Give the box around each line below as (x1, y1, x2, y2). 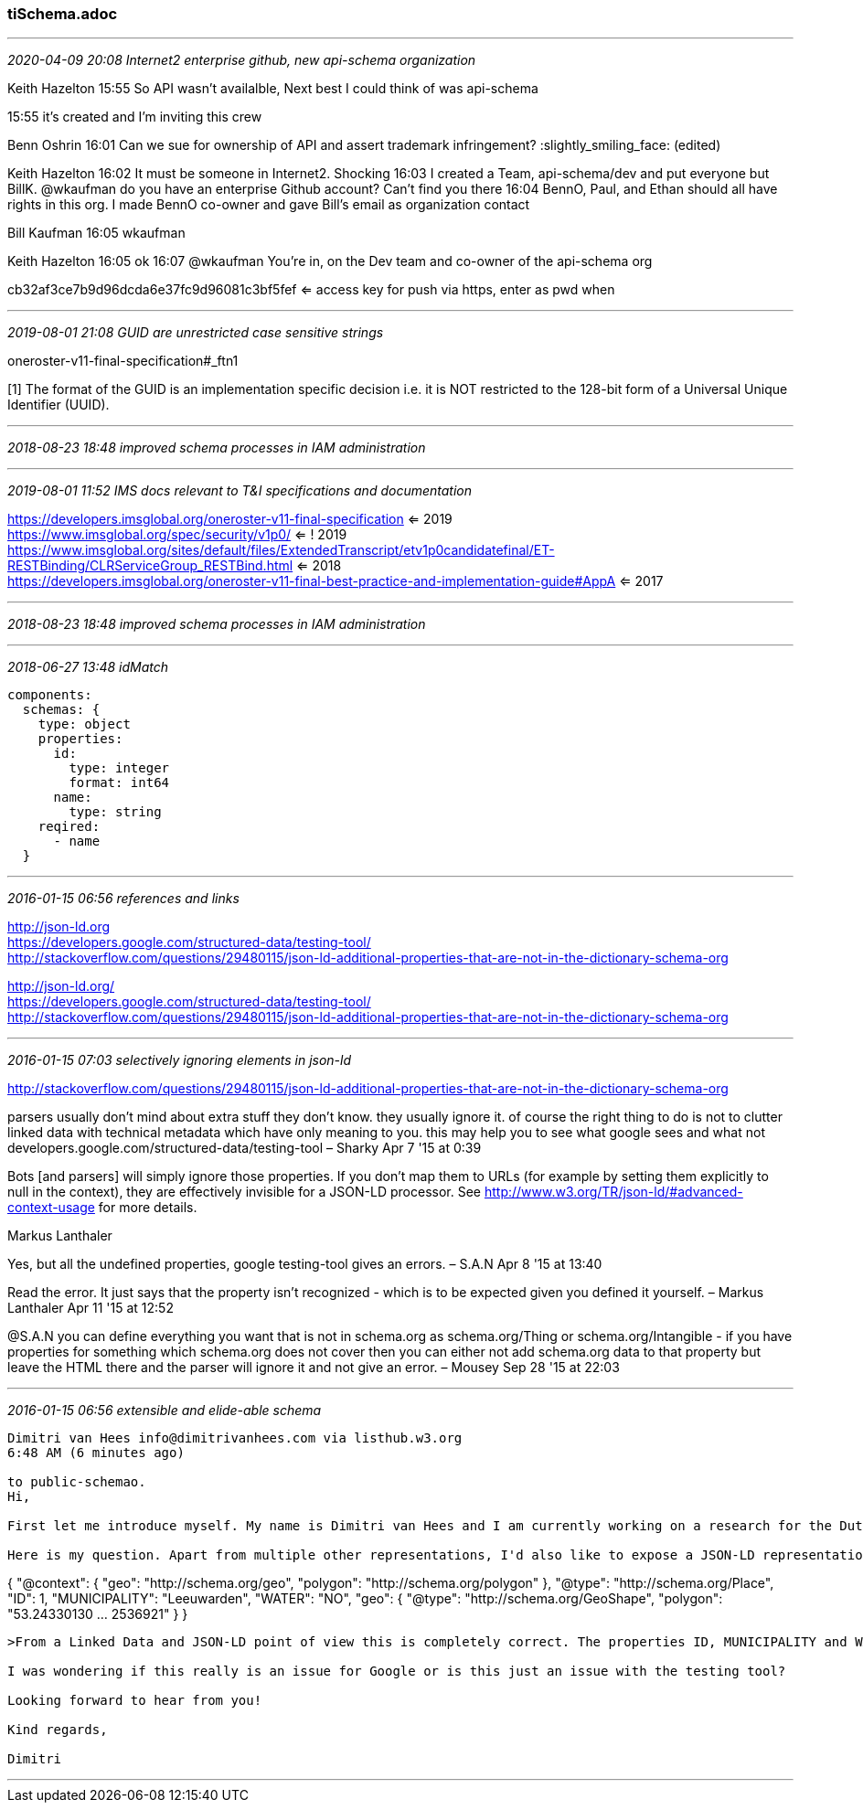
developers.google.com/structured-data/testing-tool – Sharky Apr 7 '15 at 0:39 (7, 1140, 482, 1156)
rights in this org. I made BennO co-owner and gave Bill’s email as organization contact (7, 197, 530, 213)
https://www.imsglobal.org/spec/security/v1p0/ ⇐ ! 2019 (7, 527, 347, 543)
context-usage (7, 1199, 95, 1216)
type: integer (69, 761, 170, 776)
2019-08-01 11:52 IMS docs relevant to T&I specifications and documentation (7, 483, 473, 499)
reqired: (37, 819, 101, 835)
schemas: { (22, 702, 101, 718)
